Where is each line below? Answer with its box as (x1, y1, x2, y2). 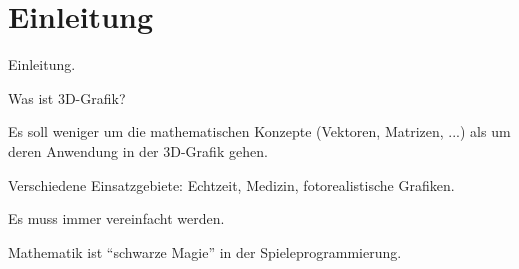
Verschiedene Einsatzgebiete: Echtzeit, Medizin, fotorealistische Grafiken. (8, 174, 455, 195)
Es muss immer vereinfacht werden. (8, 208, 225, 229)
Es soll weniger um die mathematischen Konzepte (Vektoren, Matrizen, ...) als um (8, 121, 511, 142)
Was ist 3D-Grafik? (8, 87, 126, 108)
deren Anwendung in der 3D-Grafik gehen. (8, 140, 268, 161)
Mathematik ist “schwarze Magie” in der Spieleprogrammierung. (8, 241, 402, 262)
